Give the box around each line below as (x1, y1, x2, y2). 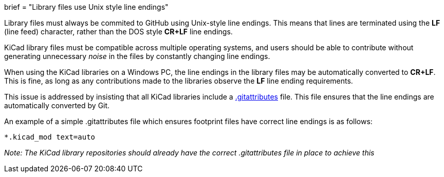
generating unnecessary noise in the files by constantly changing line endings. (4, 52, 270, 61)
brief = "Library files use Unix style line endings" (4, 3, 169, 11)
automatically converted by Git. (4, 101, 110, 110)
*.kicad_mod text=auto (4, 133, 96, 141)
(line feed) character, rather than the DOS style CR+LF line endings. (4, 27, 233, 36)
